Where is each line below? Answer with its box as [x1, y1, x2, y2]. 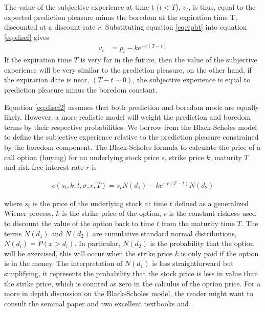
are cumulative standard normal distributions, [92, 228, 237, 238]
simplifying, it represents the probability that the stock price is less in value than [4, 268, 258, 278]
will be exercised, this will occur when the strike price [4, 248, 172, 258]
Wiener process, [4, 208, 54, 218]
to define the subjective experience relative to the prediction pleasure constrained [4, 131, 259, 142]
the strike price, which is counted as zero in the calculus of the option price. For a [4, 278, 261, 288]
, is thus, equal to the [188, 2, 256, 12]
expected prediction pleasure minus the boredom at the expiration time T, [4, 11, 237, 22]
